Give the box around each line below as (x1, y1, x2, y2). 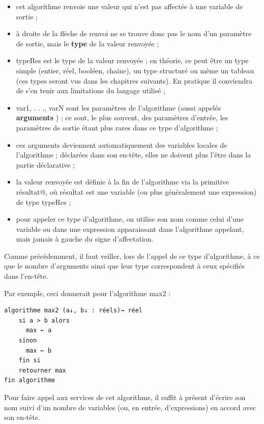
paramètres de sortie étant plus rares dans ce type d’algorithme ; (16, 122, 218, 132)
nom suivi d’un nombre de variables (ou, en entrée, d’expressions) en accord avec (4, 402, 256, 412)
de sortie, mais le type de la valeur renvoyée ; (16, 38, 159, 48)
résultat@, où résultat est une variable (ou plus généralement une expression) (16, 186, 257, 197)
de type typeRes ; (16, 196, 71, 207)
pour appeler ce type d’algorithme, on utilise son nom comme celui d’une (16, 214, 244, 224)
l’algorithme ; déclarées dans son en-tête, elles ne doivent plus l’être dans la (16, 149, 251, 160)
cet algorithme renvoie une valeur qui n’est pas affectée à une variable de (16, 1, 243, 11)
